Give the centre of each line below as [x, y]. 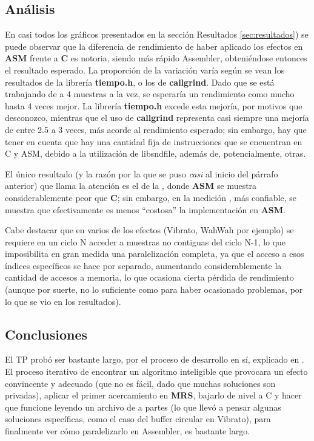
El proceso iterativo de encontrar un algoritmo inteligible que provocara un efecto [156, 371]
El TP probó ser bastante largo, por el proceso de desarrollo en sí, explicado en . [155, 359]
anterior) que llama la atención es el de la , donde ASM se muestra [131, 186]
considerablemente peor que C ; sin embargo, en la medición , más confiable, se [151, 197]
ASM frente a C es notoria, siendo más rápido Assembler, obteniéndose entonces [156, 58]
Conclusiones [46, 334]
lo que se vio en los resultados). [63, 301]
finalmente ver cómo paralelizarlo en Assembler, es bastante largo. [128, 431]
